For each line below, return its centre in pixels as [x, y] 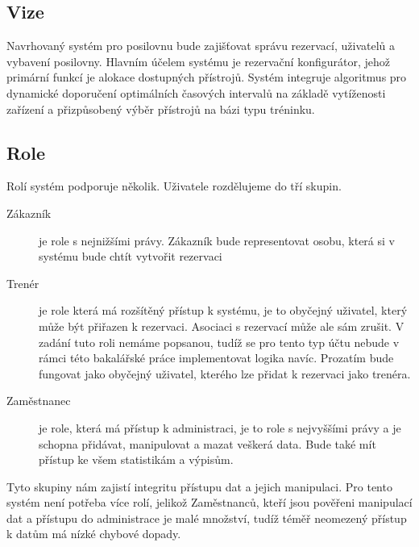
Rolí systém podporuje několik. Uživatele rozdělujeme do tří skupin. [174, 186]
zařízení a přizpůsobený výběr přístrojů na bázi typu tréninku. [161, 109]
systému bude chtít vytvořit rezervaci [131, 256]
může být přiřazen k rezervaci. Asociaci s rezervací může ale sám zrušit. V [222, 326]
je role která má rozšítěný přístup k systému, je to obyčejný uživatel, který [223, 310]
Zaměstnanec [39, 401]
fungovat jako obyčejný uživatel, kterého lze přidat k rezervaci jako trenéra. [225, 373]
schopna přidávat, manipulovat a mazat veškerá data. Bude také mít [207, 443]
